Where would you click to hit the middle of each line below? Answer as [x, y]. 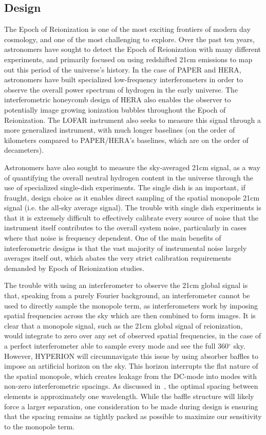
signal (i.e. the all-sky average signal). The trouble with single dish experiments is [133, 207]
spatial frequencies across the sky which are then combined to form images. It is [130, 315]
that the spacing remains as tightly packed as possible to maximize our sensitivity [133, 416]
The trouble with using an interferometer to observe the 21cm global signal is [126, 285]
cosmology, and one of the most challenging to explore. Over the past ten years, [129, 39]
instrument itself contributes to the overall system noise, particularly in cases [126, 228]
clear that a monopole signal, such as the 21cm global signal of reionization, [123, 325]
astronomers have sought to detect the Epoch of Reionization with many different [133, 49]
